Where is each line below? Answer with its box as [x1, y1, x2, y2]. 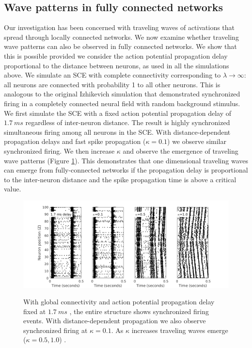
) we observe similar [167, 136, 226, 146]
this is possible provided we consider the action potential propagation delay [4, 50, 228, 61]
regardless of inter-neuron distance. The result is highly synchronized [25, 117, 230, 127]
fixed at [23, 306, 46, 316]
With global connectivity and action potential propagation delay [23, 296, 215, 306]
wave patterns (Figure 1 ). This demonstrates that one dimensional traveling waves [4, 155, 249, 165]
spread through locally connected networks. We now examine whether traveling [4, 32, 239, 42]
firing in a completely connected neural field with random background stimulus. [4, 98, 240, 108]
